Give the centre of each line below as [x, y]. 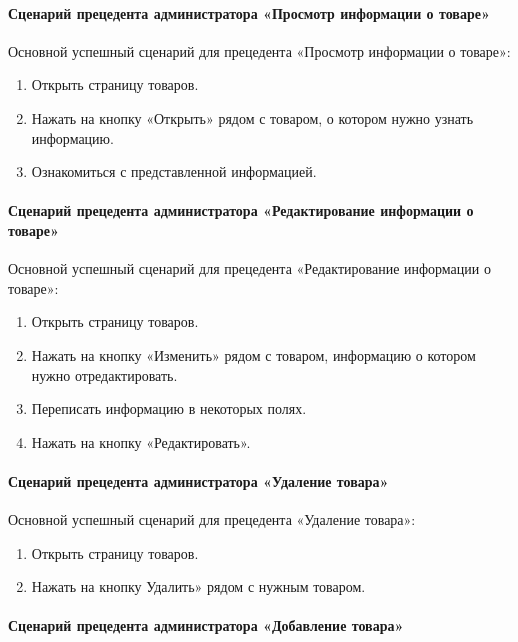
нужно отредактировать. [104, 374]
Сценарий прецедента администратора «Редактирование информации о [241, 210]
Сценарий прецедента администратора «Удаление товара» [198, 480]
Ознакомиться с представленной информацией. [174, 171]
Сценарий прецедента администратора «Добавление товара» [206, 625]
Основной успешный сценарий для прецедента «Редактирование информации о [249, 268]
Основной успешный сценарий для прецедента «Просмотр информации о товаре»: [259, 50]
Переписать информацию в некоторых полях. [169, 408]
